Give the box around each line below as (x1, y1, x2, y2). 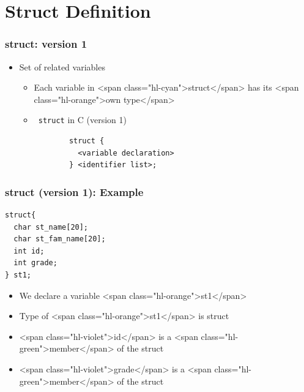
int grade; (13, 258, 57, 268)
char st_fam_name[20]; (13, 235, 106, 244)
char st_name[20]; (13, 222, 89, 232)
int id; (13, 246, 45, 255)
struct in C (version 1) (38, 113, 127, 126)
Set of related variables (19, 60, 105, 73)
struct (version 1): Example (5, 184, 144, 199)
